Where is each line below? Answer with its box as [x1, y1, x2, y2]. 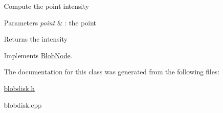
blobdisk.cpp [4, 99, 42, 110]
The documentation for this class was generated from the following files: [4, 67, 220, 77]
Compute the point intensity [4, 1, 89, 11]
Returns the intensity [4, 34, 67, 44]
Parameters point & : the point [4, 17, 97, 27]
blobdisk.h [4, 83, 35, 93]
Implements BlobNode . [4, 50, 72, 60]
